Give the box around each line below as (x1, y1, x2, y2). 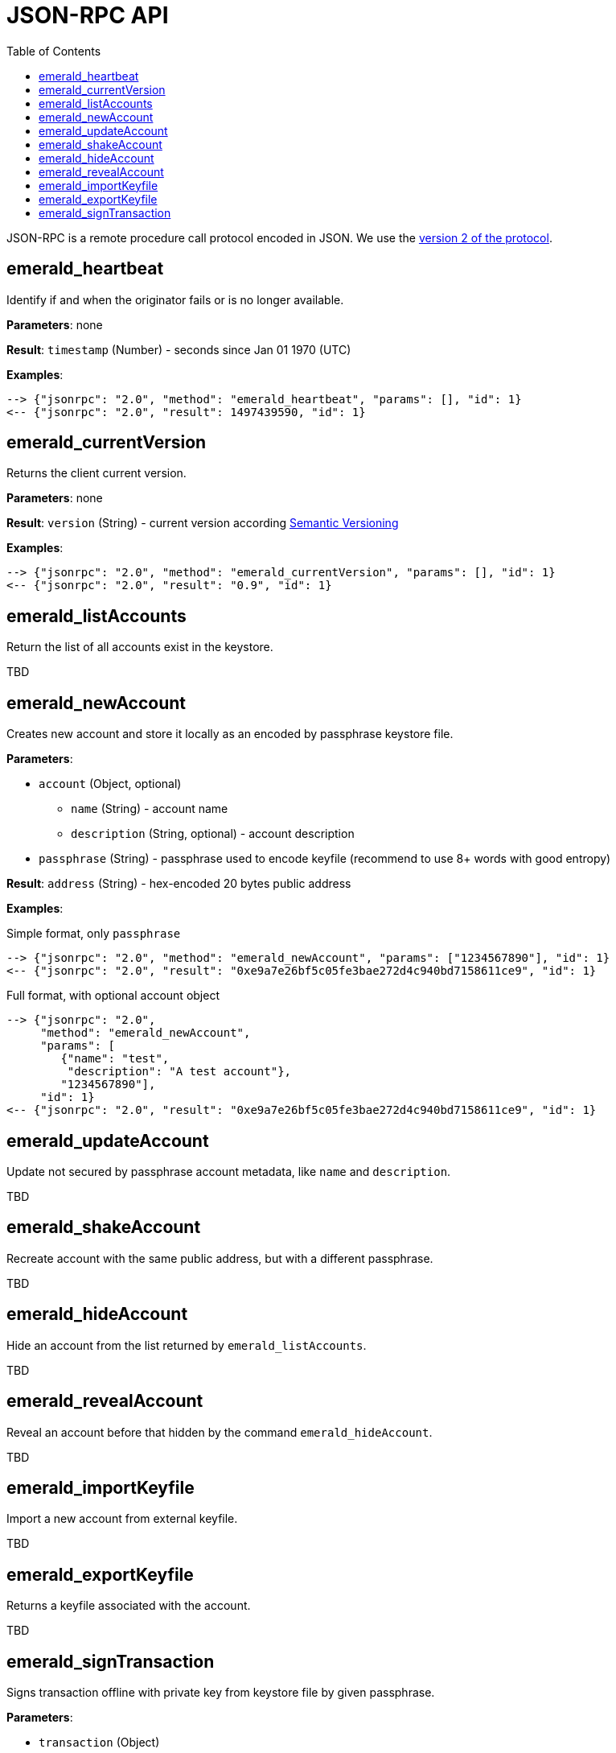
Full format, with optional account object (6, 988, 220, 1003)
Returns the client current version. (6, 466, 187, 481)
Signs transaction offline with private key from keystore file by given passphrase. (6, 1685, 435, 1700)
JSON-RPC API (6, 2, 169, 29)
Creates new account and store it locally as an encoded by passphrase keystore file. (6, 727, 454, 741)
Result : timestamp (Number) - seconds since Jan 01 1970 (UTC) (6, 342, 351, 357)
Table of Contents (6, 43, 101, 58)
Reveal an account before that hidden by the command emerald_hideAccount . (6, 1425, 433, 1439)
